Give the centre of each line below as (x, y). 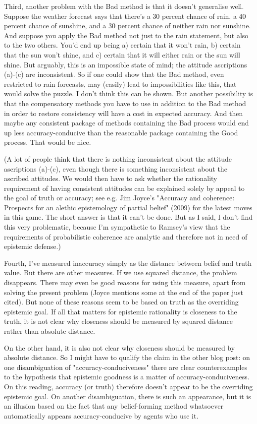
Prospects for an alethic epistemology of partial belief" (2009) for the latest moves (128, 207)
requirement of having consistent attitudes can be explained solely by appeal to (124, 188)
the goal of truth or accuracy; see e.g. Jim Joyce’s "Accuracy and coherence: (119, 198)
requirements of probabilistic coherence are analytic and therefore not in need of (126, 236)
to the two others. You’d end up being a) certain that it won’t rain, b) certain (122, 45)
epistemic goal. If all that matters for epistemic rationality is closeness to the (121, 311)
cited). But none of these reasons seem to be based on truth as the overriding (121, 302)
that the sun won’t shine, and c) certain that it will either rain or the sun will (122, 54)
